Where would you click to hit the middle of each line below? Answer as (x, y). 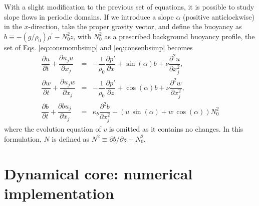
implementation (59, 193)
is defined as (71, 138)
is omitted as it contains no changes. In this (176, 129)
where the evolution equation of (53, 129)
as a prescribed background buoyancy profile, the (180, 36)
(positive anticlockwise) (219, 16)
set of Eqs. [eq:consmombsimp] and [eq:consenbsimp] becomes (98, 47)
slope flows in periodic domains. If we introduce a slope (89, 16)
